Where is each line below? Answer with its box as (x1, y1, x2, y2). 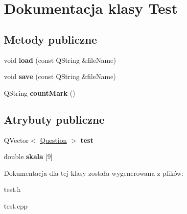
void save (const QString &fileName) (4, 71, 116, 81)
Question (40, 134, 67, 145)
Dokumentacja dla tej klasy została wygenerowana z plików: (4, 167, 184, 178)
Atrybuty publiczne (4, 111, 105, 127)
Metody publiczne (4, 31, 97, 47)
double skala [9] (4, 151, 53, 161)
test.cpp (4, 200, 28, 211)
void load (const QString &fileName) (4, 54, 116, 65)
